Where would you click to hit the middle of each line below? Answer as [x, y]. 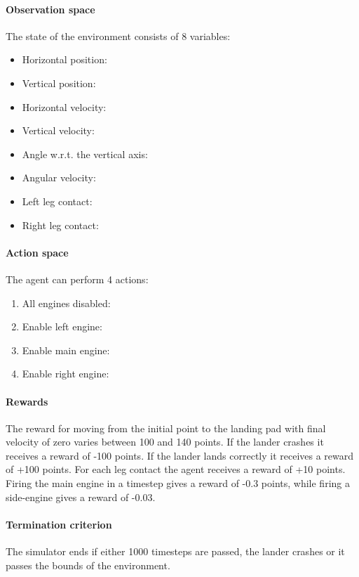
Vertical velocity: [58, 130]
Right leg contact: [60, 225]
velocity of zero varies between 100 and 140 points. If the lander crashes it [165, 442]
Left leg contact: [57, 201]
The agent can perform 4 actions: [77, 279]
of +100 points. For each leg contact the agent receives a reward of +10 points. [176, 469]
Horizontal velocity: [64, 106]
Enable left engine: [62, 326]
